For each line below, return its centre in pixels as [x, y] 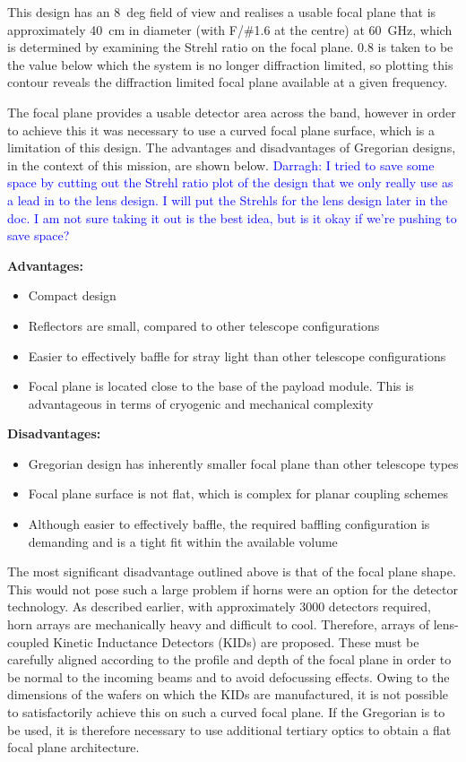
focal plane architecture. [73, 747]
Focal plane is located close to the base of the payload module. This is [221, 386]
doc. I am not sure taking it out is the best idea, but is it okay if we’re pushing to [232, 217]
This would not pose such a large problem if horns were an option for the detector [233, 589]
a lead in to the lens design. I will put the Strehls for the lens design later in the [228, 199]
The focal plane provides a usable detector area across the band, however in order [232, 112]
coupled [28, 641]
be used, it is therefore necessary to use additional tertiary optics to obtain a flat [229, 729]
